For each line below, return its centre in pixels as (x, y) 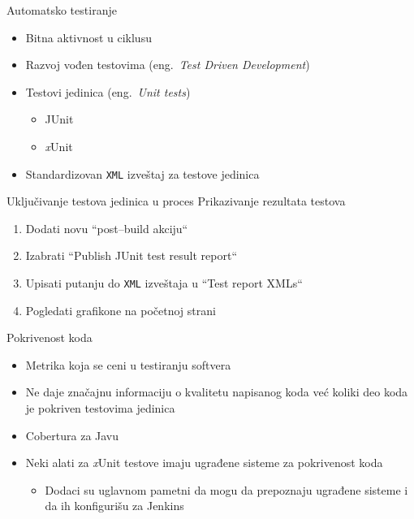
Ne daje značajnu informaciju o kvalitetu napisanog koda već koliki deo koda (217, 392)
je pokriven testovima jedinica (100, 408)
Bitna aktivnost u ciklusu (88, 37)
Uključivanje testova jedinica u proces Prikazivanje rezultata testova (176, 201)
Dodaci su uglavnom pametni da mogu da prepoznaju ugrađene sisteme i (226, 489)
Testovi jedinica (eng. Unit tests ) (108, 91)
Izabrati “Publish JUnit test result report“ (131, 255)
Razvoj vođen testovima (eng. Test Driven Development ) (168, 65)
